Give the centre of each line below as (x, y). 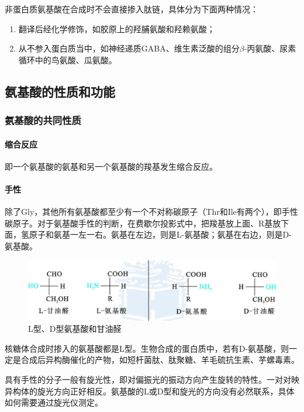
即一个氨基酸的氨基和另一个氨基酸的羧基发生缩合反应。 (111, 166)
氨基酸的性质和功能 (60, 91)
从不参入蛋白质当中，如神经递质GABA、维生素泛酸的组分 (129, 48)
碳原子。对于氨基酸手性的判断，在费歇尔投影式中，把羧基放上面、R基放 (143, 223)
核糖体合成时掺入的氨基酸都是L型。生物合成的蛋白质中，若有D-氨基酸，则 (147, 348)
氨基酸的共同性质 (43, 120)
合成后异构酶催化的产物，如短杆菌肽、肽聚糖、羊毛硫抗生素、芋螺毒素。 (160, 360)
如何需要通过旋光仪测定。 (54, 402)
